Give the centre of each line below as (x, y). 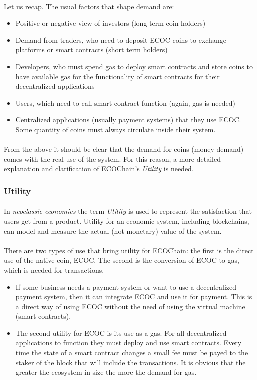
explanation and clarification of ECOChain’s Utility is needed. (99, 169)
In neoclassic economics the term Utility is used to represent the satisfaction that (128, 211)
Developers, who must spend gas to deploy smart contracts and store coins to (134, 66)
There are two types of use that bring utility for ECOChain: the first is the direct (129, 250)
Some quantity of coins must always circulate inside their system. (116, 129)
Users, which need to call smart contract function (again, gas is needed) (125, 103)
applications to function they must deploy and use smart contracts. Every (128, 342)
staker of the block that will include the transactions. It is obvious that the (130, 362)
